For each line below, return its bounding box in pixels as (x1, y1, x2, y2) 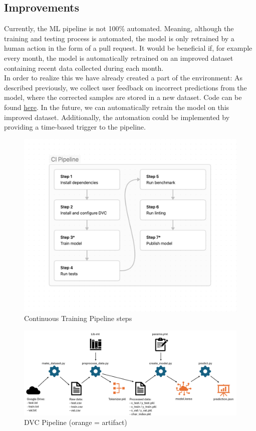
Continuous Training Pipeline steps (24, 313, 132, 324)
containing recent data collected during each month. (4, 62, 164, 73)
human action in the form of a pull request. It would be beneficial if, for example (4, 43, 252, 53)
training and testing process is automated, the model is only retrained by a (4, 33, 234, 43)
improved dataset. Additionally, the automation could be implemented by (4, 112, 230, 122)
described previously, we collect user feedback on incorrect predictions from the (4, 82, 247, 92)
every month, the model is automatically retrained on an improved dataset (4, 52, 233, 63)
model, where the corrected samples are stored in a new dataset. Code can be (4, 92, 242, 102)
